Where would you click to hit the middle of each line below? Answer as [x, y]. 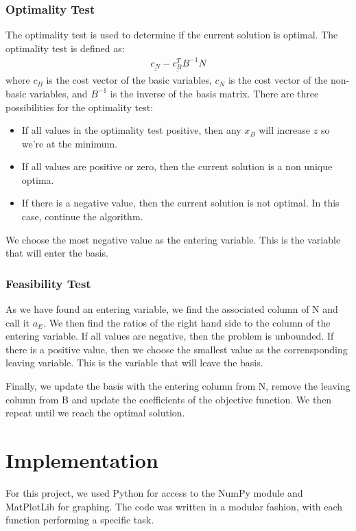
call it [17, 322]
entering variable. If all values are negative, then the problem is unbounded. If [170, 336]
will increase [285, 130]
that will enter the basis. [57, 253]
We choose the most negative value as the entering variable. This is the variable [173, 239]
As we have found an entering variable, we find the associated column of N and [172, 309]
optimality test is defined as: [65, 48]
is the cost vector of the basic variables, [129, 80]
